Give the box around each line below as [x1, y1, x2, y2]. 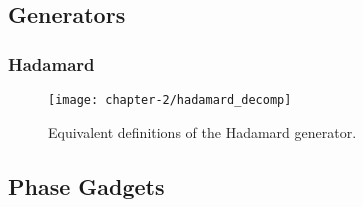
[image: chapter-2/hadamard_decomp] [48, 93, 292, 107]
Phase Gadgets [8, 170, 165, 201]
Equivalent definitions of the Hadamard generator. [48, 121, 357, 142]
